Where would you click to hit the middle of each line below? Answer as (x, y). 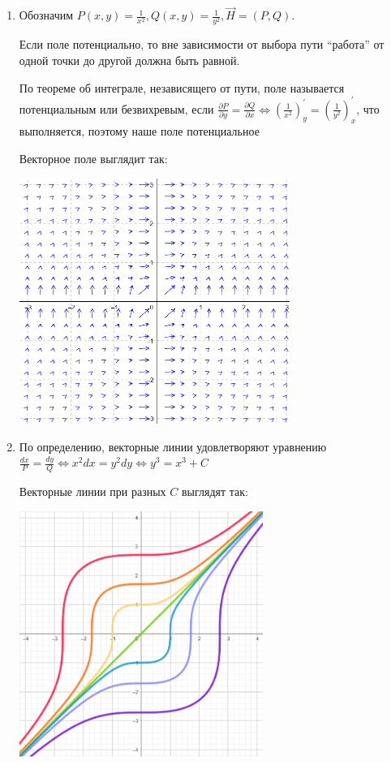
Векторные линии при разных (92, 491)
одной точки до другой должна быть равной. (129, 60)
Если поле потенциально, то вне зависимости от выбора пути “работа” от (202, 44)
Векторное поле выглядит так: (93, 159)
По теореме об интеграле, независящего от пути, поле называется (182, 87)
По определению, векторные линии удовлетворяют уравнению (173, 446)
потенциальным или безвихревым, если (116, 108)
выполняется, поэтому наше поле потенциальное (139, 131)
